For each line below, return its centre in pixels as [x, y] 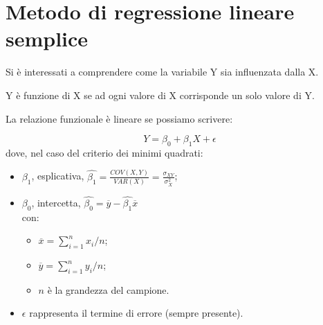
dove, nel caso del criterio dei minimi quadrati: [104, 152]
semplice [47, 38]
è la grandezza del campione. [108, 289]
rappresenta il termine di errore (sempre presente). [136, 313]
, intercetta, [56, 202]
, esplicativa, [58, 176]
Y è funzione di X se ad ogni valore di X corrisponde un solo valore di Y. [160, 95]
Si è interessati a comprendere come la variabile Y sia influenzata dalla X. [162, 72]
